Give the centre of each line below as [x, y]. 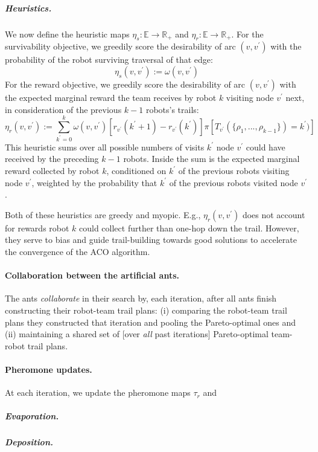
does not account [274, 214]
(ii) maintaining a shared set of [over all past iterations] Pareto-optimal [137, 334]
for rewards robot [37, 228]
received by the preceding [52, 159]
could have [266, 147]
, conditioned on [136, 171]
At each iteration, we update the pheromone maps [98, 392]
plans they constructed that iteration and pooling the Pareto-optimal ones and [151, 322]
